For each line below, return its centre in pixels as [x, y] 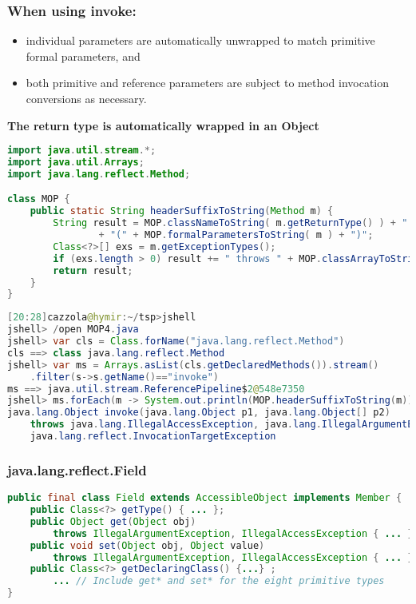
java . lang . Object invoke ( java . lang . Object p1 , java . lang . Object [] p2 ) [199, 413]
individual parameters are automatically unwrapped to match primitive [200, 40]
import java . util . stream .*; [82, 151]
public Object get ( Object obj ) [113, 521]
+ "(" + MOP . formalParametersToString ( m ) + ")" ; [236, 235]
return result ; [93, 270]
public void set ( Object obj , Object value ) [147, 545]
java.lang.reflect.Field [77, 469]
